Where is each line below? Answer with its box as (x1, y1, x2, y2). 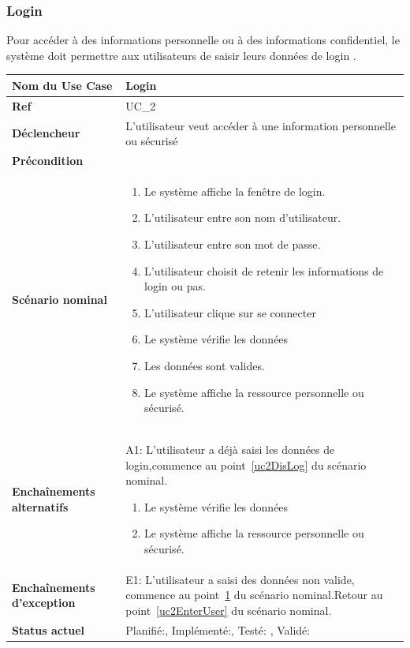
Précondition (12, 152, 84, 169)
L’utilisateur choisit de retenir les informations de (144, 262, 384, 279)
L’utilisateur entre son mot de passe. (144, 236, 321, 253)
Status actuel (12, 621, 84, 638)
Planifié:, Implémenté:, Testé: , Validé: (125, 621, 311, 638)
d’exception (12, 594, 76, 611)
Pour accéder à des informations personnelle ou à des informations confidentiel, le (6, 32, 400, 48)
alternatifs (12, 498, 69, 515)
